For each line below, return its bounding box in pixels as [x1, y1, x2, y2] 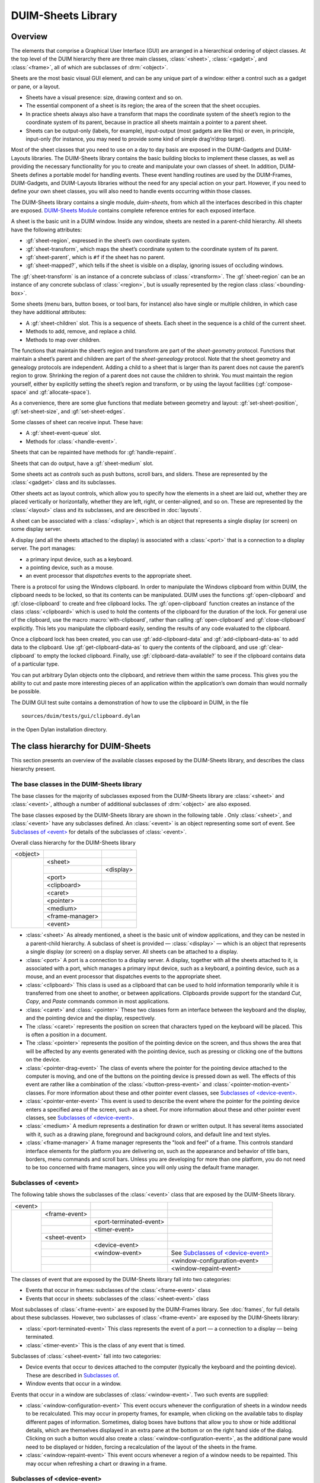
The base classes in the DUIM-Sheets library [11, 780, 142, 788]
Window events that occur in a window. [25, 1380, 122, 1387]
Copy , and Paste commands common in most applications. [25, 998, 170, 1005]
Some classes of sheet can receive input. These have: [11, 419, 143, 426]
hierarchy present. [11, 765, 56, 772]
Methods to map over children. [25, 336, 101, 343]
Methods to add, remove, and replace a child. [25, 328, 137, 335]
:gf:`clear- [258, 644, 284, 651]
